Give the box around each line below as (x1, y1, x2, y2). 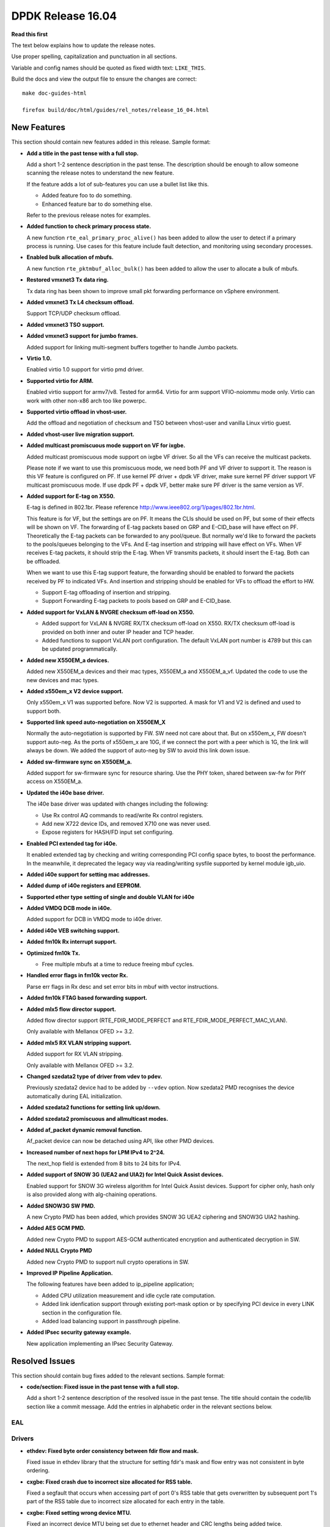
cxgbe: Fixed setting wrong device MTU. (26, 1509, 131, 1516)
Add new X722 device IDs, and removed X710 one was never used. (42, 820, 211, 827)
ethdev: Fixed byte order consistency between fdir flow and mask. (26, 1447, 199, 1454)
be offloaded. (26, 558, 61, 565)
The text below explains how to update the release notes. (11, 42, 156, 49)
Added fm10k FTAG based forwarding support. (26, 994, 148, 1002)
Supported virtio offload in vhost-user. (26, 408, 127, 415)
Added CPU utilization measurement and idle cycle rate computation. (42, 1292, 216, 1299)
